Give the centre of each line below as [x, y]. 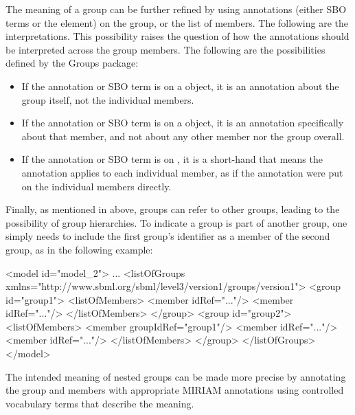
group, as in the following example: [79, 249]
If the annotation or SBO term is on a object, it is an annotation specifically [183, 123]
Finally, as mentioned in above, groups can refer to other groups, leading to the [173, 209]
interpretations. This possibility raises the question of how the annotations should [177, 36]
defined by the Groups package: [72, 63]
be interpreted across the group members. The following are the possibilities [165, 49]
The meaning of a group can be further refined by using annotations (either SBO [176, 9]
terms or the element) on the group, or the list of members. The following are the [177, 22]
